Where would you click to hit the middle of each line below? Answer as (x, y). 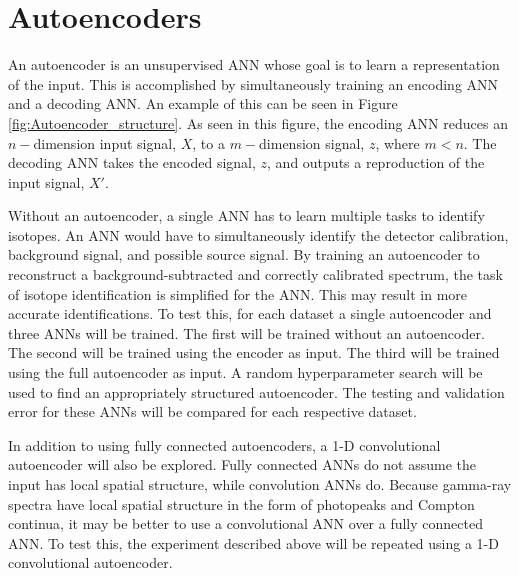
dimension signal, (312, 142)
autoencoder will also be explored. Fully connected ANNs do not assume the (242, 464)
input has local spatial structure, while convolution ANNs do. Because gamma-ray (260, 484)
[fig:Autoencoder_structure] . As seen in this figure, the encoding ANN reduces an (258, 122)
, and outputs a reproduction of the (376, 162)
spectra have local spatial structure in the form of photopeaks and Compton (241, 503)
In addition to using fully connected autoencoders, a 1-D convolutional (224, 444)
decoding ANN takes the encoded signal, (132, 162)
